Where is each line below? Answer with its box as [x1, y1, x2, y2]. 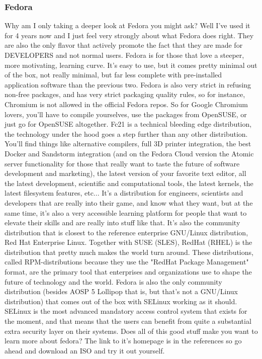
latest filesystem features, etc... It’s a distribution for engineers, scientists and [5, 188, 243, 198]
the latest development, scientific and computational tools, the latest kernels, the [5, 177, 253, 188]
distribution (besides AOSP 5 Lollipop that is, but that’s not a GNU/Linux [5, 286, 238, 297]
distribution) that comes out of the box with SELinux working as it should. [5, 296, 237, 306]
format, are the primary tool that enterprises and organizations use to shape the [5, 266, 252, 277]
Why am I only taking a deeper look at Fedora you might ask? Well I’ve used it [5, 20, 250, 31]
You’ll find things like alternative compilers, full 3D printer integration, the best [5, 138, 251, 149]
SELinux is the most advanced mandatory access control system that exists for [5, 306, 247, 316]
